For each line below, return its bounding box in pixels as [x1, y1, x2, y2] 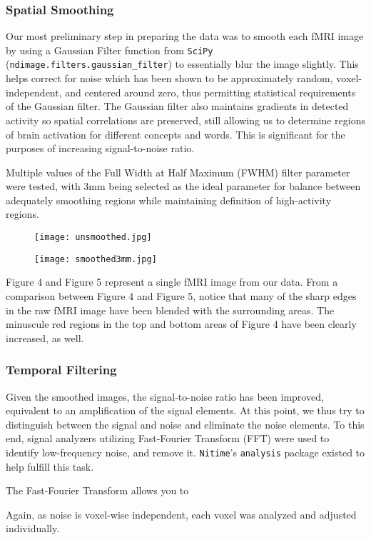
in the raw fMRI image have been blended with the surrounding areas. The [6, 302, 335, 317]
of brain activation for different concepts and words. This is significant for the [6, 126, 345, 141]
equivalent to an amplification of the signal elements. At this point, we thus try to [6, 403, 365, 418]
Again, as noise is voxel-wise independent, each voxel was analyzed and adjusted [6, 506, 357, 521]
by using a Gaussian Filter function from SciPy [6, 42, 213, 57]
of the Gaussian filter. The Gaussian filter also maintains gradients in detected [6, 99, 349, 114]
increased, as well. [6, 330, 84, 345]
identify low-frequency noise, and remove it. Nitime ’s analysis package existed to [6, 444, 365, 459]
